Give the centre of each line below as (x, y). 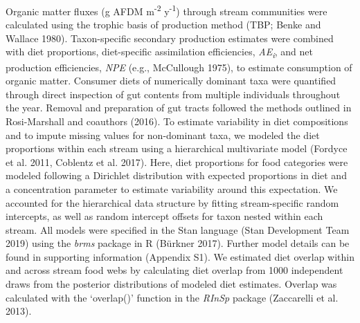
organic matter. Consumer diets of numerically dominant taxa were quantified (171, 81)
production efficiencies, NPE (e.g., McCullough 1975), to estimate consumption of (179, 67)
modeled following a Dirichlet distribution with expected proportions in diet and (176, 175)
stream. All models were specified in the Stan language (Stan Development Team (178, 229)
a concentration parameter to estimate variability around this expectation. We (172, 188)
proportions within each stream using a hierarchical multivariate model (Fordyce (177, 148)
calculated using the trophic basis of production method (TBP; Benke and (163, 25)
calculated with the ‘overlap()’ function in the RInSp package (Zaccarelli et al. (172, 297)
